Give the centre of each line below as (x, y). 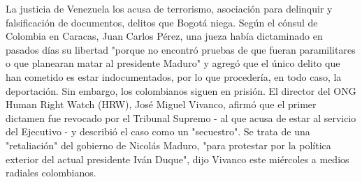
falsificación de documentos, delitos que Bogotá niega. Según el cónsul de (162, 22)
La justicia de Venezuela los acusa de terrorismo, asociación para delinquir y (169, 8)
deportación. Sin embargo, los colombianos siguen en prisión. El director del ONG (181, 90)
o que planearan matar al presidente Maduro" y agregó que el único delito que (173, 63)
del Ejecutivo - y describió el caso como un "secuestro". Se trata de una (158, 131)
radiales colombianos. (51, 173)
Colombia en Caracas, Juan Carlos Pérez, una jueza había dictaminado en (164, 36)
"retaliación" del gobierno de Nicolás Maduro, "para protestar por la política (168, 145)
